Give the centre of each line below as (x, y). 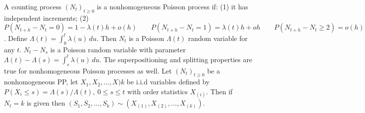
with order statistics (158, 91)
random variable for (218, 38)
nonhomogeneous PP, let (41, 82)
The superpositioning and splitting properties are (178, 59)
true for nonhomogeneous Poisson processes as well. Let (88, 70)
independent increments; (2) (46, 18)
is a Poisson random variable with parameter (118, 49)
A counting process (33, 6)
